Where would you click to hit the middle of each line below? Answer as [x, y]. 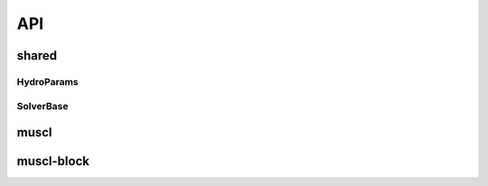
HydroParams [47, 81]
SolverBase [42, 106]
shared [37, 56]
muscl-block [53, 161]
